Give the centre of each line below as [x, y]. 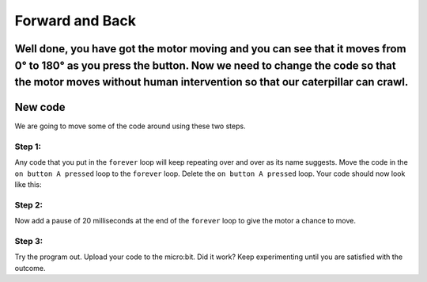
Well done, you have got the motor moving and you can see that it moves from [210, 49]
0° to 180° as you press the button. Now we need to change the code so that [206, 65]
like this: [28, 185]
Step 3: [29, 242]
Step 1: [28, 147]
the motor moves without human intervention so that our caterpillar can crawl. [212, 82]
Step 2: [29, 204]
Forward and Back [75, 21]
